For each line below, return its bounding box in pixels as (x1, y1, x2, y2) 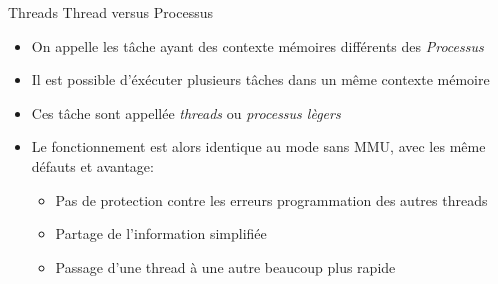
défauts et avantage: (31, 155, 154, 176)
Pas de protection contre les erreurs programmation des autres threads (55, 189, 488, 210)
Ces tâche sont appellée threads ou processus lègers (31, 102, 341, 123)
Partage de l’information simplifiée (55, 223, 267, 244)
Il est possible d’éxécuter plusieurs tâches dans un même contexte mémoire (31, 69, 490, 90)
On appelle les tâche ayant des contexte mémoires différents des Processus (31, 35, 484, 56)
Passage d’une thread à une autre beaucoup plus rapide (55, 256, 396, 277)
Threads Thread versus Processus (8, 2, 213, 22)
